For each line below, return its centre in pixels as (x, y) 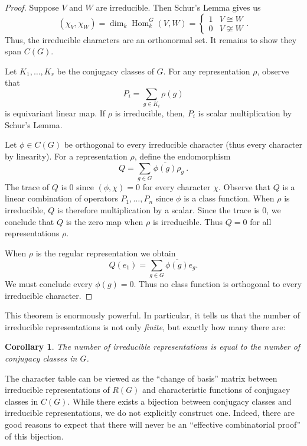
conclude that (30, 221)
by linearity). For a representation (66, 156)
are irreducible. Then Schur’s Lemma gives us (178, 7)
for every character (177, 186)
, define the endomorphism (182, 156)
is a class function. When (229, 198)
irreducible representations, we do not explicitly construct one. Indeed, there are (150, 413)
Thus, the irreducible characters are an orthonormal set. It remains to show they (151, 39)
